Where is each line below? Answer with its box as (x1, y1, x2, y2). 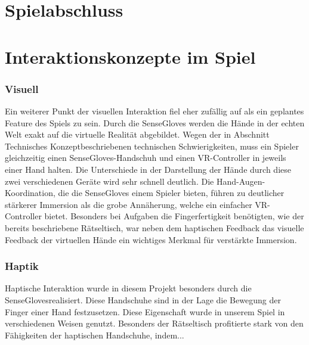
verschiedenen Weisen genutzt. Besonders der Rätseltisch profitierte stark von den (5, 317, 304, 330)
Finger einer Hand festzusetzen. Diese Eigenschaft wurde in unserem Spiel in (5, 305, 285, 318)
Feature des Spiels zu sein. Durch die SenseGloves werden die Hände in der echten (5, 116, 305, 129)
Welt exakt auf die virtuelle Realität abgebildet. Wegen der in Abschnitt (5, 128, 270, 141)
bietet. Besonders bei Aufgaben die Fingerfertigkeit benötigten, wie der (44, 210, 304, 222)
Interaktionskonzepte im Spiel (5, 44, 256, 69)
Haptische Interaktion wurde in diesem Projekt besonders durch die (5, 282, 252, 294)
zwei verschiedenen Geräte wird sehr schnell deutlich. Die (5, 175, 214, 187)
